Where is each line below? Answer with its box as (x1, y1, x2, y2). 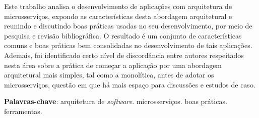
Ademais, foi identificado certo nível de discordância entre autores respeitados (4, 49, 244, 60)
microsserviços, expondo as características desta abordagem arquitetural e (4, 10, 232, 21)
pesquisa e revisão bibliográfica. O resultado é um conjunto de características (4, 30, 242, 40)
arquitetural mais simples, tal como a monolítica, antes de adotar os (4, 69, 214, 80)
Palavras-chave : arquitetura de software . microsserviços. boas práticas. (4, 96, 227, 106)
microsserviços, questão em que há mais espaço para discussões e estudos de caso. (4, 79, 255, 89)
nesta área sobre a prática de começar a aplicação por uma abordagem (4, 59, 222, 70)
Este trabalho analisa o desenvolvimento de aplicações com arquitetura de (4, 1, 232, 11)
